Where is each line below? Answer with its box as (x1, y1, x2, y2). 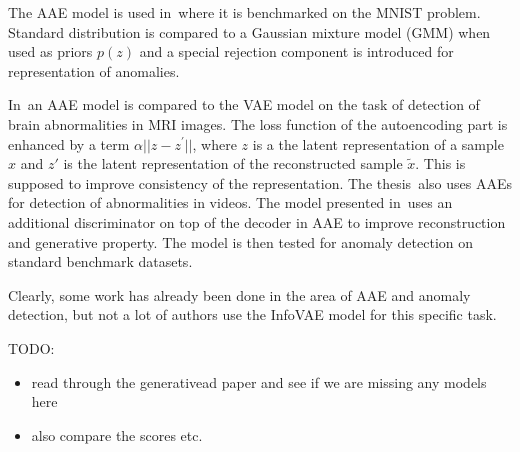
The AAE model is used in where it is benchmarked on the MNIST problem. (8, 2, 481, 22)
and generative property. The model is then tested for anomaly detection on (8, 231, 474, 252)
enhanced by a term (8, 133, 130, 154)
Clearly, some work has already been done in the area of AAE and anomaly (8, 284, 471, 305)
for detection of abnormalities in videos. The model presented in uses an (8, 192, 453, 213)
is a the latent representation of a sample (252, 133, 504, 154)
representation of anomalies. (8, 60, 180, 81)
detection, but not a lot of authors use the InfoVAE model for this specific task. (8, 304, 497, 325)
